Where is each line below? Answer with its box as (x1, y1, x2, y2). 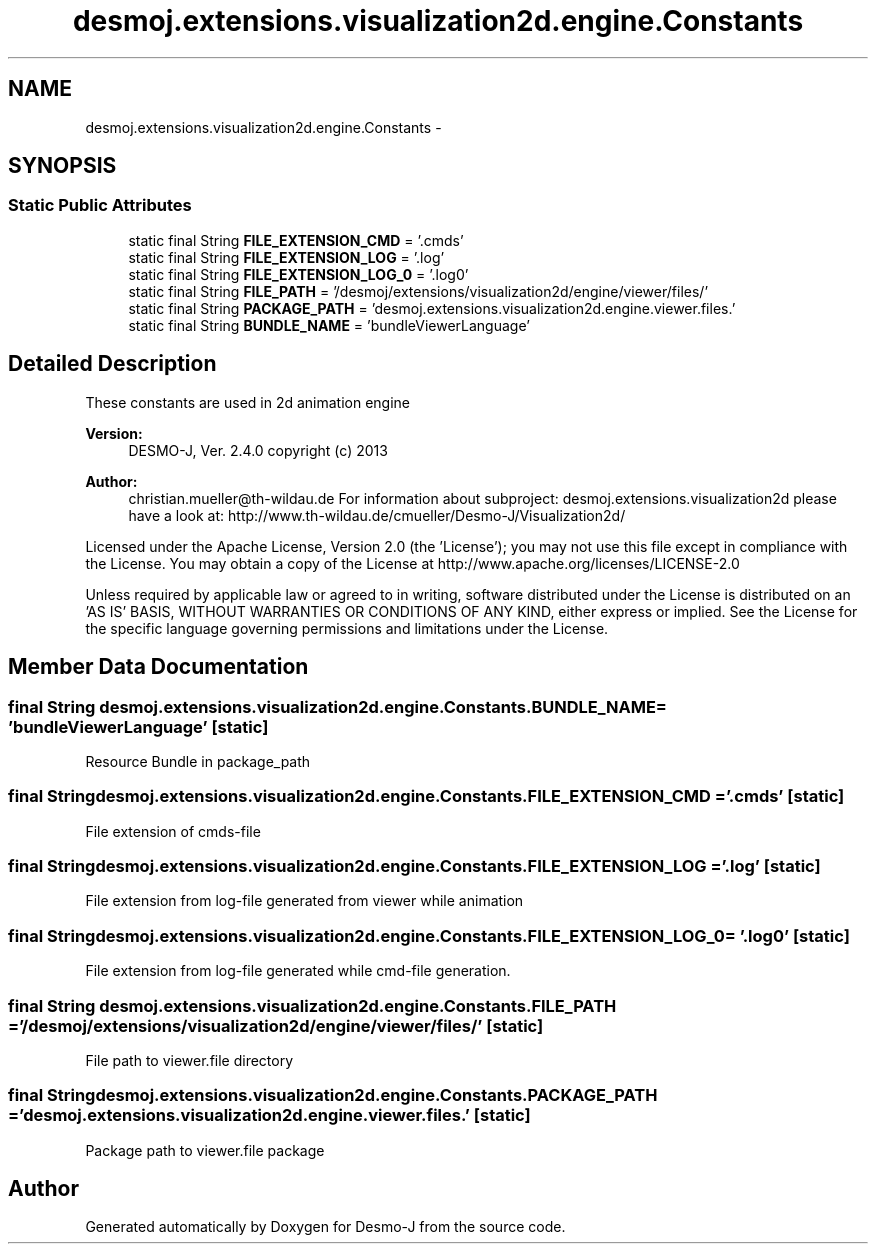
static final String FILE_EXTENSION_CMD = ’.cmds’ (128, 231, 464, 249)
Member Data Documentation (8, 654, 309, 680)
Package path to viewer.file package (85, 1141, 325, 1159)
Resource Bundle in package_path (85, 752, 311, 770)
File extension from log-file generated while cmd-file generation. (85, 962, 511, 980)
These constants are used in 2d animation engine (85, 393, 411, 411)
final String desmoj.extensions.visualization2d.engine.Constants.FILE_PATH (8, 995, 617, 1016)
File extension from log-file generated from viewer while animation (85, 892, 524, 910)
